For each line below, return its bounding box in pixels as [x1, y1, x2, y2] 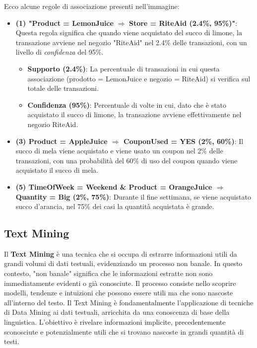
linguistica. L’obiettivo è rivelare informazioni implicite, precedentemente [4, 317, 226, 327]
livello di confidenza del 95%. [15, 47, 104, 57]
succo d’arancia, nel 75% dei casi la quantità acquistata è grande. [15, 201, 214, 211]
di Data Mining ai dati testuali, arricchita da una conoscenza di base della [4, 307, 230, 317]
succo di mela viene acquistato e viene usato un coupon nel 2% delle [15, 145, 223, 156]
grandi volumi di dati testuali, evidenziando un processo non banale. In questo [4, 258, 243, 269]
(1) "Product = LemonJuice [15, 17, 114, 28]
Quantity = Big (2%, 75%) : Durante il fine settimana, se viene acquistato [15, 191, 251, 202]
